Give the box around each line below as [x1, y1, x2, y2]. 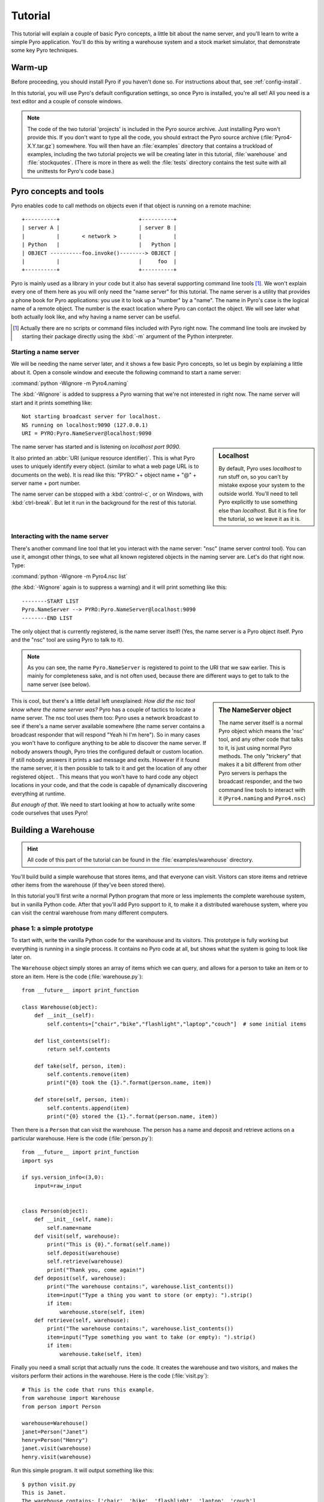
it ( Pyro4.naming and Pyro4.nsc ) [218, 795, 306, 802]
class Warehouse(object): [22, 1003, 98, 1011]
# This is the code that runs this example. [22, 1386, 155, 1393]
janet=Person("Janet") [22, 1428, 89, 1435]
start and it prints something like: [11, 399, 92, 406]
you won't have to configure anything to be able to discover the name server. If [11, 740, 206, 747]
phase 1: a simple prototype [11, 924, 94, 932]
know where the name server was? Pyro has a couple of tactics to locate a [11, 706, 196, 713]
